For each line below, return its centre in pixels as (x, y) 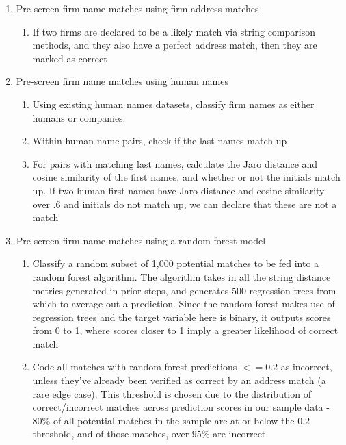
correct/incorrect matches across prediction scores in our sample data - (181, 407)
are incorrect (239, 434)
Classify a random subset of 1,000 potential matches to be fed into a (176, 263)
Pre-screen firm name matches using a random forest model (141, 240)
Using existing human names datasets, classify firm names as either (173, 104)
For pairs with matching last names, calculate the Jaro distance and (175, 163)
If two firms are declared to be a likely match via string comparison (174, 31)
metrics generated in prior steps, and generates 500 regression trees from (184, 290)
